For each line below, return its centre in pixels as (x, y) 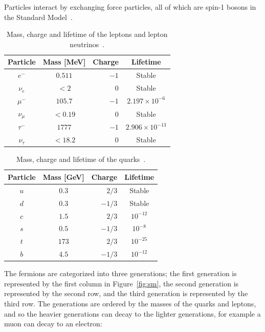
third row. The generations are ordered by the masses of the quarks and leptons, (130, 303)
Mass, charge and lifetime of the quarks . (81, 159)
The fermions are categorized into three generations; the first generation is (120, 273)
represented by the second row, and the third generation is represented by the (126, 293)
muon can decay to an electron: (53, 324)
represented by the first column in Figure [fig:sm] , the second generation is (122, 283)
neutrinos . (87, 44)
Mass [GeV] (63, 177)
